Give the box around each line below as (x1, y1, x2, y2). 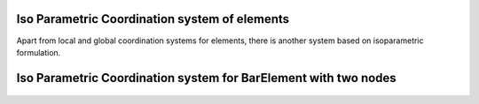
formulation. (16, 47, 61, 57)
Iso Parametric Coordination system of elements (16, 11, 290, 26)
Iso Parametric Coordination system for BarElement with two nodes (16, 71, 397, 85)
